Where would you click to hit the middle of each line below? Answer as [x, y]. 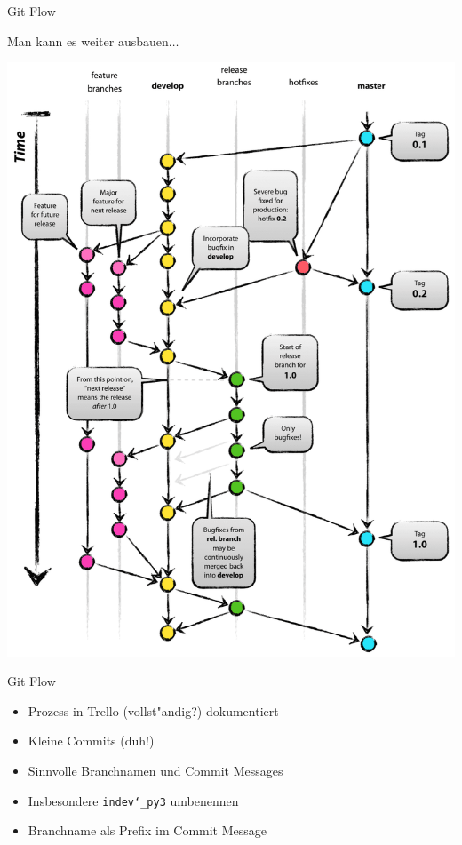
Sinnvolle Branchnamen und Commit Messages [155, 771]
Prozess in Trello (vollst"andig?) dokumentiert [153, 710]
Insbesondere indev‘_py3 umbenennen [133, 800]
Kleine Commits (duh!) [91, 741]
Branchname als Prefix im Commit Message [147, 830]
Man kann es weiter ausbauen [88, 40]
